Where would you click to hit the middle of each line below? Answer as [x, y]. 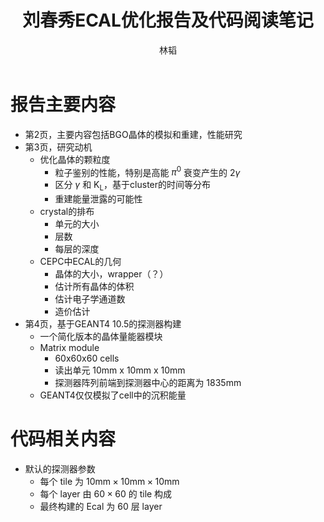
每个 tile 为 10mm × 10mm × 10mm [109, 482]
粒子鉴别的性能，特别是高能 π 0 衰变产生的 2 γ [147, 171]
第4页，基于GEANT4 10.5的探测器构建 [103, 324]
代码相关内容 [63, 439]
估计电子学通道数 [90, 299]
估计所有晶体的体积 [94, 287]
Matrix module [69, 348]
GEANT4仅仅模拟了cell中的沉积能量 [113, 395]
